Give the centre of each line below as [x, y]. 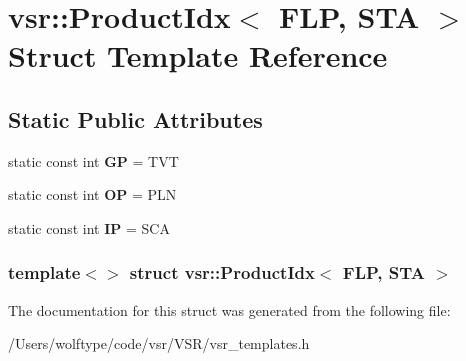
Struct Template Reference [198, 55]
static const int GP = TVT [93, 160]
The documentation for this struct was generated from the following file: [229, 309]
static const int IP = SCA [89, 227]
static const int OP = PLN [92, 194]
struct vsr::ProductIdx [222, 272]
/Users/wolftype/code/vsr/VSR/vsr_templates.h [159, 343]
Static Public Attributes [135, 118]
